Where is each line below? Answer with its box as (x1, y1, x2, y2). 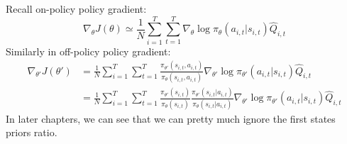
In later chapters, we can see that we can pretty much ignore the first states (6, 111, 336, 126)
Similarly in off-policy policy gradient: (6, 43, 171, 58)
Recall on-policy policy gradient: (6, 1, 147, 16)
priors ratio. (6, 125, 57, 140)
